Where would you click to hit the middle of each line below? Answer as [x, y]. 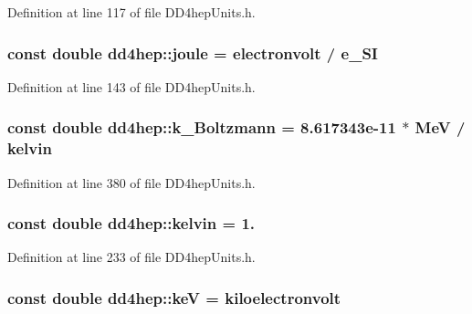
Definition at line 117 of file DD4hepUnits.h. [131, 12]
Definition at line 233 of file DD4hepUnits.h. [131, 257]
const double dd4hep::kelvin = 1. [131, 223]
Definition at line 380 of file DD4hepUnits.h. [131, 182]
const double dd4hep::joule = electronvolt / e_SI [193, 52]
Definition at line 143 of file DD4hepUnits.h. [131, 86]
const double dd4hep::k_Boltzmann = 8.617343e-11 [202, 127]
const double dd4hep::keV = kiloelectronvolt [174, 297]
